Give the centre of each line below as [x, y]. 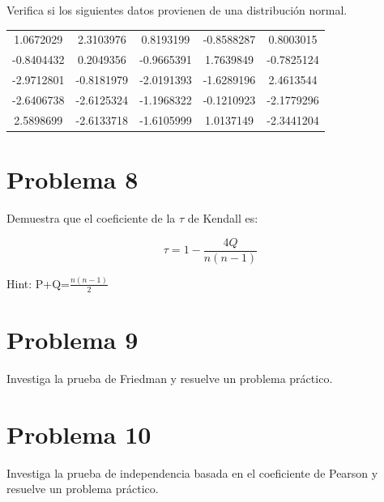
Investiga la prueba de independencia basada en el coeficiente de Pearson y [192, 472]
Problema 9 [73, 339]
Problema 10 [79, 434]
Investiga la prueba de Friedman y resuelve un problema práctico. [170, 378]
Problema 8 [73, 179]
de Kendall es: [223, 217]
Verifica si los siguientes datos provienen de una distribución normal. [177, 10]
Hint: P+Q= [38, 283]
